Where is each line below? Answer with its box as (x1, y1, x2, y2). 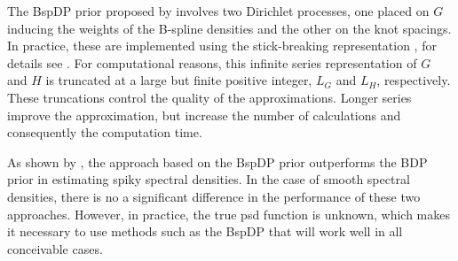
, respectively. (376, 71, 451, 89)
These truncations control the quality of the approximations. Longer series (7, 88, 412, 106)
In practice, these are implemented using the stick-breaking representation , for (7, 36, 437, 55)
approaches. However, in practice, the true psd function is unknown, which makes (7, 204, 451, 223)
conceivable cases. (7, 239, 103, 257)
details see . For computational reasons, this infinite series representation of (7, 53, 417, 72)
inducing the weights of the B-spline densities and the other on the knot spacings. (7, 19, 452, 37)
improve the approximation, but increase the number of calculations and (7, 105, 401, 124)
